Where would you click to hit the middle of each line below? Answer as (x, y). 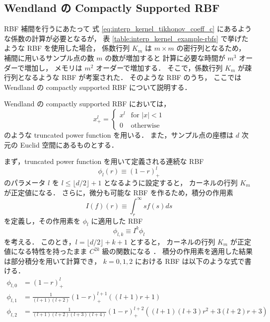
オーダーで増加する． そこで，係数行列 (159, 67)
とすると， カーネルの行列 (172, 241)
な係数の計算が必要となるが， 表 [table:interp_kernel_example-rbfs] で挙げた (126, 38)
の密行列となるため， (211, 48)
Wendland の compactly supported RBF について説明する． (98, 87)
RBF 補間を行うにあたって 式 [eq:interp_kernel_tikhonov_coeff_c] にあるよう (128, 29)
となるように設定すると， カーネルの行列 (171, 183)
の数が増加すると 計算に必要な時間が (165, 57)
